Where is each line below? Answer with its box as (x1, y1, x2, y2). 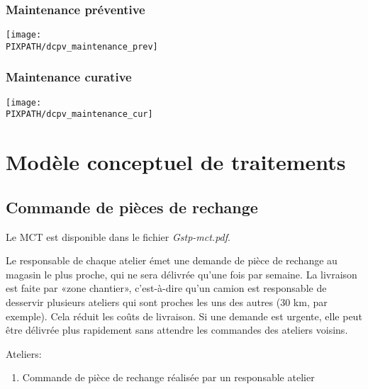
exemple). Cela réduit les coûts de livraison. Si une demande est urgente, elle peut (6, 308, 362, 323)
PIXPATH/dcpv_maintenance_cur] (6, 109, 153, 120)
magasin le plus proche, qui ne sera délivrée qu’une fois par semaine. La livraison (6, 266, 357, 281)
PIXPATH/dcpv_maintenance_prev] (6, 41, 158, 52)
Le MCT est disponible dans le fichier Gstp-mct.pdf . (6, 229, 230, 244)
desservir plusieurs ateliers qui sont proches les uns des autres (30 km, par (6, 295, 328, 310)
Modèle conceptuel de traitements (6, 147, 346, 176)
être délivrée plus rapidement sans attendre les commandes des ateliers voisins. (6, 322, 348, 337)
